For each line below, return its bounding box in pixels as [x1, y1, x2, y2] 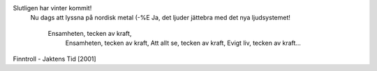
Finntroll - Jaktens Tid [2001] [13, 54, 97, 63]
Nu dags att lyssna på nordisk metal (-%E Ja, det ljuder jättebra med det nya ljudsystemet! [30, 14, 291, 22]
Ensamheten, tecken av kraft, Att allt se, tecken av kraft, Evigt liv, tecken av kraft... [65, 39, 302, 48]
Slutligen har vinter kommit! [13, 4, 92, 12]
